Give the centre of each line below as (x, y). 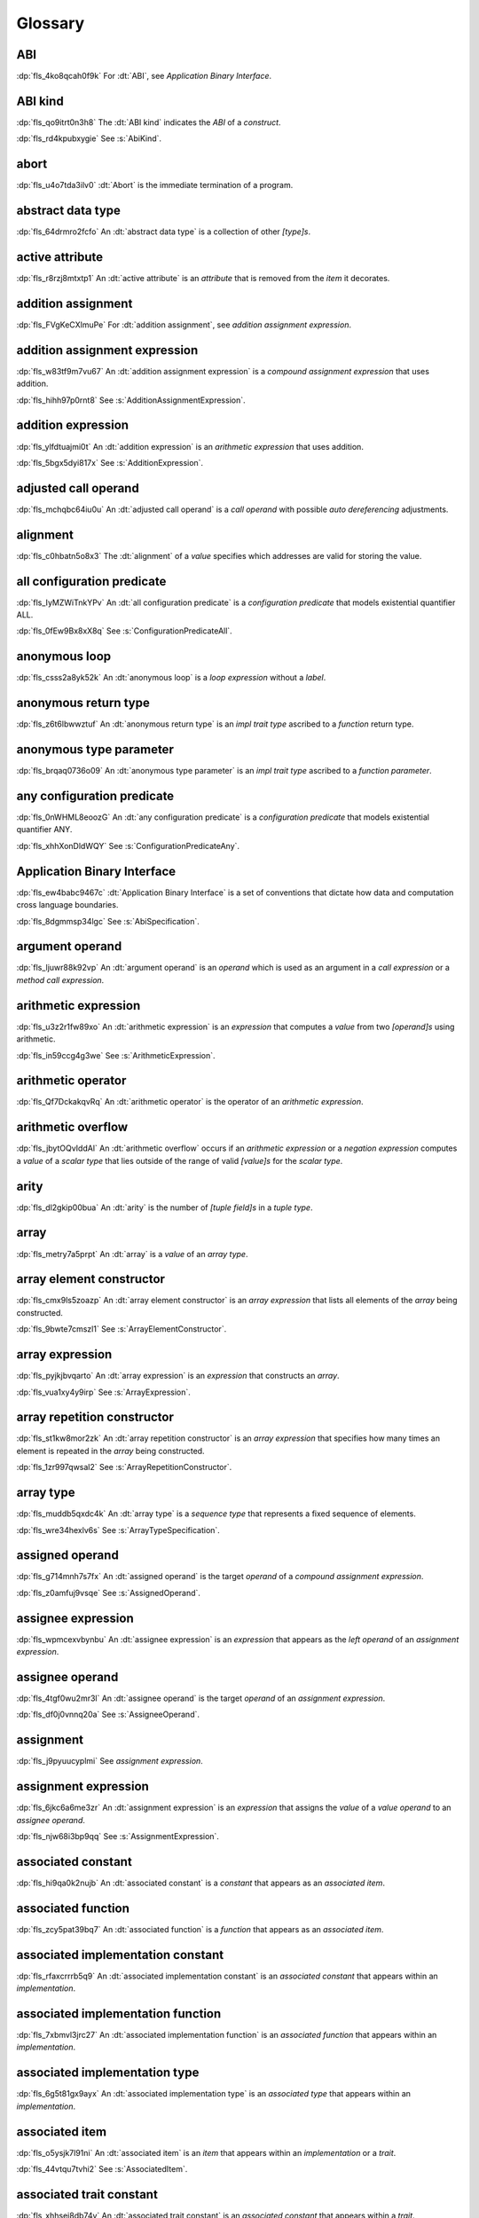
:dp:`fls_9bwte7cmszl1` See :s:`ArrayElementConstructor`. (122, 1329)
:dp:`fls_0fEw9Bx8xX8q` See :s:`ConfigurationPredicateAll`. (124, 631)
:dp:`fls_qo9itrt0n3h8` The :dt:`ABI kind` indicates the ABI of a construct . (149, 122)
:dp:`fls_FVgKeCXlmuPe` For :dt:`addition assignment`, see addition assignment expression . (184, 325)
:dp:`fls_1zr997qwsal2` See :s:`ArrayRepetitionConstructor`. (124, 1467)
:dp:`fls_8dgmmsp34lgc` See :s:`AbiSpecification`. (108, 921)
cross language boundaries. (67, 905)
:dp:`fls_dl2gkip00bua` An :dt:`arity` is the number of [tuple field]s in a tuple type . (165, 1207)
